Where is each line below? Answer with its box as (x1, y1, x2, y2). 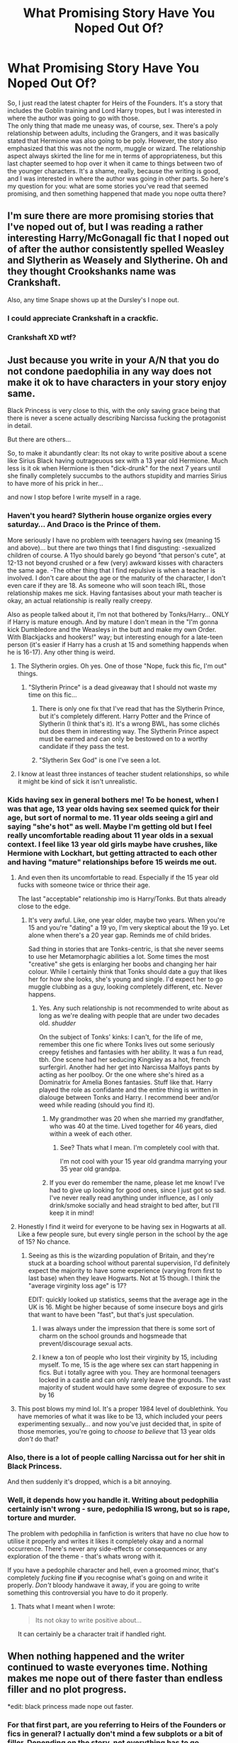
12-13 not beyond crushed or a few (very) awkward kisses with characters (7, 558, 224, 567)
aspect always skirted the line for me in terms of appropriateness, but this (7, 151, 223, 160)
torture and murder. (7, 1513, 76, 1523)
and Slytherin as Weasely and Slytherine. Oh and (7, 254, 228, 267)
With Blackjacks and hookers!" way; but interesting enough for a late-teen (7, 633, 223, 641)
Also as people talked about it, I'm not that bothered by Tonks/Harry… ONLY (7, 610, 229, 618)
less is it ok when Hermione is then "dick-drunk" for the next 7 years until (7, 464, 221, 473)
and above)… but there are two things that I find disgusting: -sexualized (7, 543, 216, 552)
